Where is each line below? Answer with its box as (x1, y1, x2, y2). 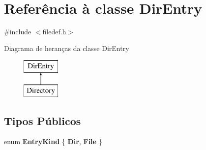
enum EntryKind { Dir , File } (4, 136, 102, 146)
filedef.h (42, 26, 66, 37)
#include (4, 26, 31, 37)
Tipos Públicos (4, 113, 81, 128)
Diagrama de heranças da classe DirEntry (4, 43, 129, 53)
